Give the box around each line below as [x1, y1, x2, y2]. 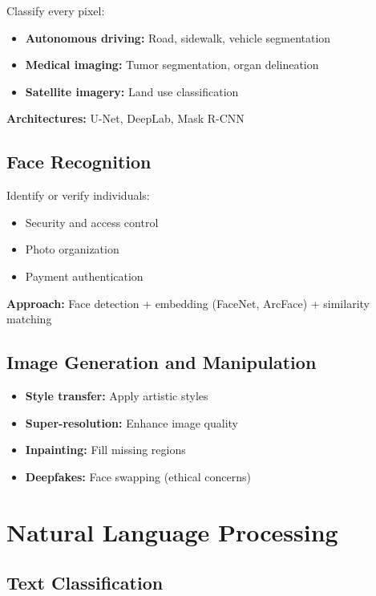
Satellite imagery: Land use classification [25, 83, 239, 99]
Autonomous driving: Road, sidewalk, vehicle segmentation [25, 29, 331, 46]
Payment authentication [25, 267, 144, 284]
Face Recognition [6, 149, 152, 174]
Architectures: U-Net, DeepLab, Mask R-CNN [6, 110, 245, 127]
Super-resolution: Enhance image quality [25, 414, 238, 431]
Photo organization [25, 241, 119, 257]
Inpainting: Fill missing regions [25, 441, 186, 458]
